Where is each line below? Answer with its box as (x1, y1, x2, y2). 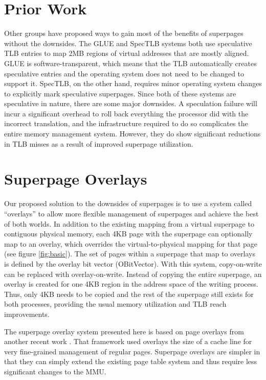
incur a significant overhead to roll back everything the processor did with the (4, 108, 249, 118)
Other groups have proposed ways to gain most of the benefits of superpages (4, 28, 243, 38)
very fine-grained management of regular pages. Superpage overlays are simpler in (4, 346, 260, 356)
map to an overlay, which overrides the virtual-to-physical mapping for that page (4, 238, 258, 249)
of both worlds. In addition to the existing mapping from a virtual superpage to (4, 218, 254, 229)
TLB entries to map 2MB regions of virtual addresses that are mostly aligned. (4, 48, 249, 58)
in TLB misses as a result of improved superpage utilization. (4, 138, 193, 149)
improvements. (4, 308, 50, 319)
